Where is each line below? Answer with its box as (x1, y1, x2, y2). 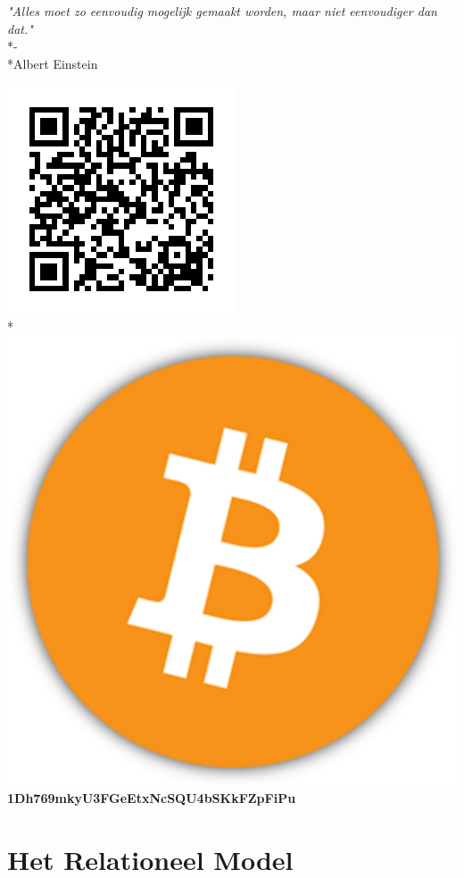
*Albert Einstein (7, 54, 98, 72)
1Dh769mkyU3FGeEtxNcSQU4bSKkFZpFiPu (7, 789, 296, 807)
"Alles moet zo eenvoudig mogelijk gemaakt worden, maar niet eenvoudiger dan (7, 2, 437, 20)
